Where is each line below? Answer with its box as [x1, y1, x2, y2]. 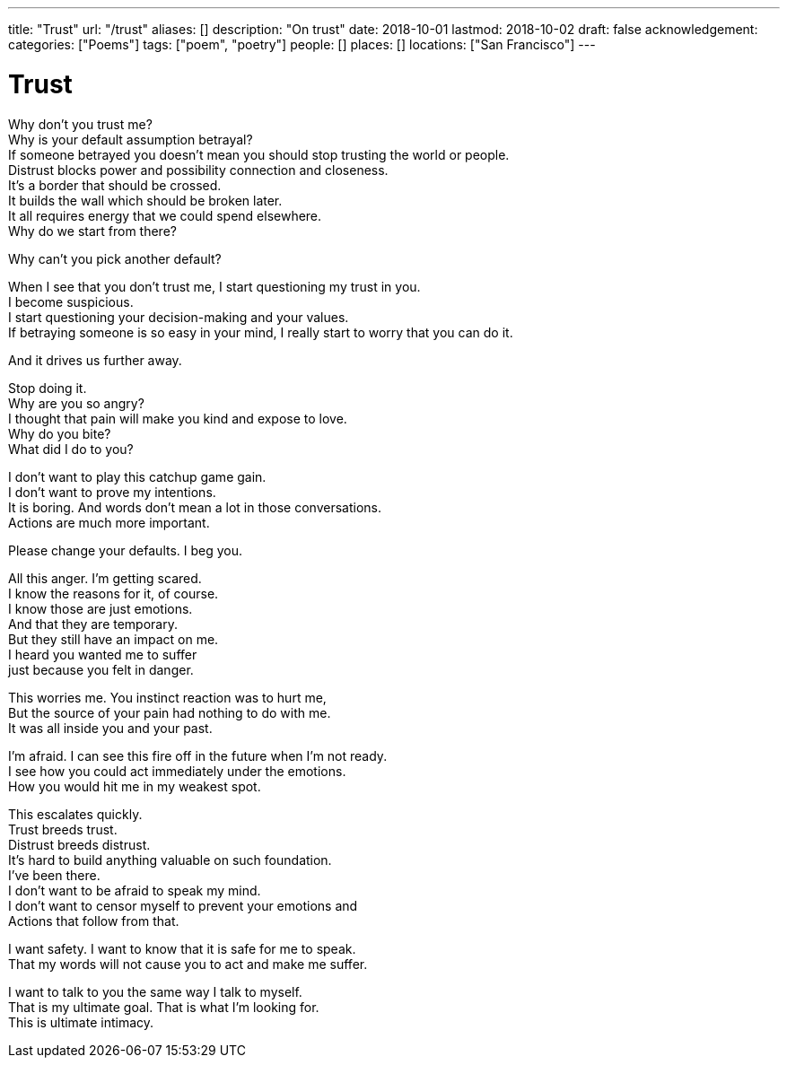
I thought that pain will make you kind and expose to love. [8, 410, 347, 426]
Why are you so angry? [8, 395, 144, 411]
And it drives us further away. [8, 352, 182, 368]
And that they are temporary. [8, 615, 178, 632]
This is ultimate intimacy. [8, 1014, 154, 1030]
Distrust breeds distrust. [8, 836, 151, 852]
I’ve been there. [8, 867, 101, 883]
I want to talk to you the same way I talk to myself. [8, 983, 302, 1000]
